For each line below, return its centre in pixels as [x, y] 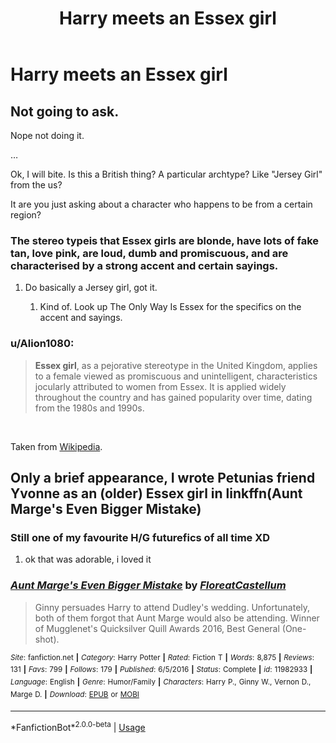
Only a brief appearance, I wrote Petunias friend [163, 477]
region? [26, 215]
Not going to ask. [65, 111]
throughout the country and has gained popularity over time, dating [173, 397]
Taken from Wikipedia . [56, 446]
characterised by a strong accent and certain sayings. [144, 265]
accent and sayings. [81, 318]
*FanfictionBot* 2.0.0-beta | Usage [78, 726]
